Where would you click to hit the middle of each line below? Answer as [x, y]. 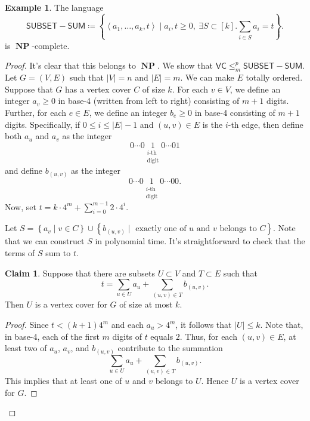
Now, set [21, 206]
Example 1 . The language [54, 7]
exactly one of [161, 229]
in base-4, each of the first [52, 336]
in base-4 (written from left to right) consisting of [149, 101]
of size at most [146, 304]
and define [24, 170]
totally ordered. [274, 77]
